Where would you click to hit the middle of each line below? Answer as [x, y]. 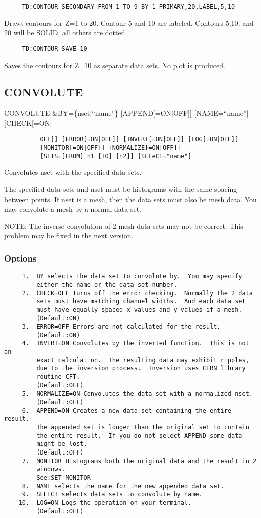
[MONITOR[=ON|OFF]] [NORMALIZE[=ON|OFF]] [110, 148]
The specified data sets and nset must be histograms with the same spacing [121, 189]
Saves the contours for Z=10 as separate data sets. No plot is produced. [115, 65]
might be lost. [62, 444]
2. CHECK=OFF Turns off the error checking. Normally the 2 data [137, 293]
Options [20, 258]
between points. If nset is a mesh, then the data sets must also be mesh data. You [130, 199]
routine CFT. [58, 377]
